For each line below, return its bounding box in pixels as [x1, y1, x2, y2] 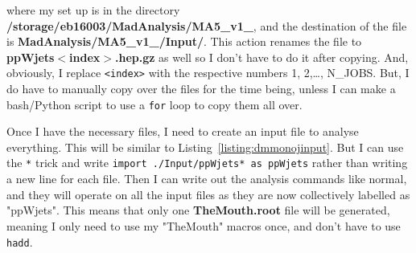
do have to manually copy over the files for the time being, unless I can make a [6, 80, 396, 97]
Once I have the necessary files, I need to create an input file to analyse [6, 123, 359, 140]
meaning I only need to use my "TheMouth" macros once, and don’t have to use [6, 217, 401, 234]
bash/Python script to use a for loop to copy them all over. [6, 96, 303, 112]
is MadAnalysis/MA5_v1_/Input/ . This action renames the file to [6, 33, 362, 50]
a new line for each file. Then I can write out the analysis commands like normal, [6, 170, 407, 187]
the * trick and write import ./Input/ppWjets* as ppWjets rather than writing [6, 154, 408, 171]
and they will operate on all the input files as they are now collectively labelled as [6, 186, 410, 202]
